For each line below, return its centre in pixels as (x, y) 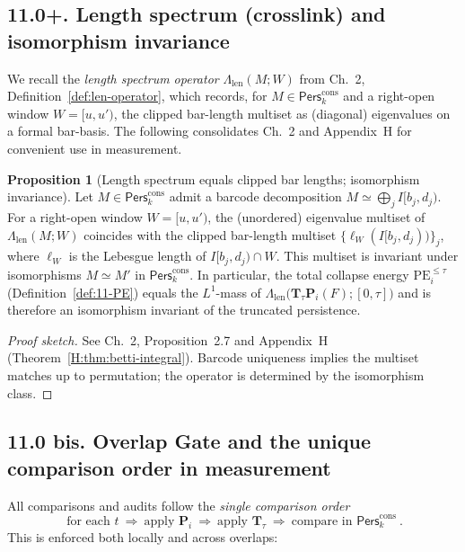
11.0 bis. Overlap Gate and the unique (189, 441)
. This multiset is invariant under (367, 256)
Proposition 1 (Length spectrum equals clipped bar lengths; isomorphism (214, 178)
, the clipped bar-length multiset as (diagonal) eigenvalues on (282, 113)
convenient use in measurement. (95, 148)
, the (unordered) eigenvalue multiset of (316, 216)
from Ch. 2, (332, 78)
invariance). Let (50, 196)
